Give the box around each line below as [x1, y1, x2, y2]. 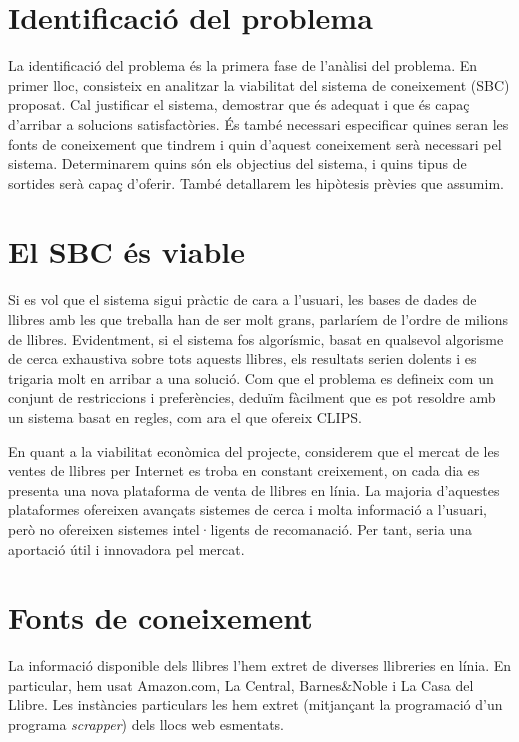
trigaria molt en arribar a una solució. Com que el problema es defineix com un [8, 367, 494, 388]
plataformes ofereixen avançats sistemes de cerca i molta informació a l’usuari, [8, 499, 487, 520]
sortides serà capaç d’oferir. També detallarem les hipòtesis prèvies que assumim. [8, 172, 504, 193]
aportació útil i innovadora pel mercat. [8, 538, 245, 559]
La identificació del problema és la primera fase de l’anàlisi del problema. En [8, 55, 477, 76]
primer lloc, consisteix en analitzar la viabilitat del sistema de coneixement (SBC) [8, 74, 510, 95]
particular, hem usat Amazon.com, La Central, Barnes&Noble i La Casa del [8, 674, 474, 695]
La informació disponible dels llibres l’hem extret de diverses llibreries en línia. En [8, 655, 512, 676]
